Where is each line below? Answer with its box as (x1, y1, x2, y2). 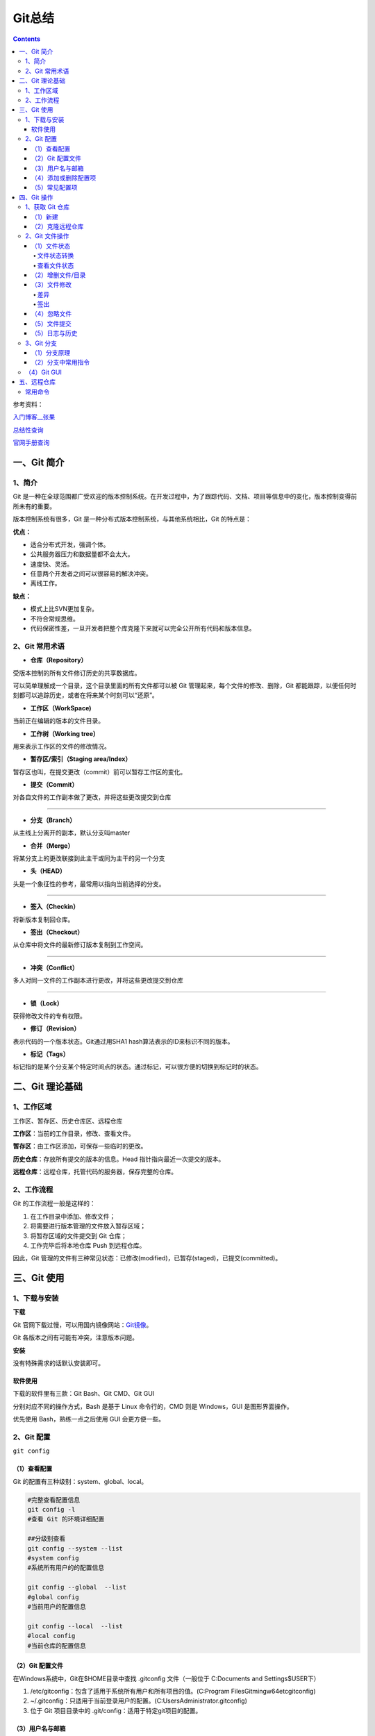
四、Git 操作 (19, 193, 53, 201)
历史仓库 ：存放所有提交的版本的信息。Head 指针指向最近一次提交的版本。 (12, 1155, 225, 1163)
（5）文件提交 (31, 319, 72, 328)
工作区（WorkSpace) (30, 703, 92, 712)
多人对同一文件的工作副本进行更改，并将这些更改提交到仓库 (12, 976, 183, 985)
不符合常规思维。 (30, 615, 79, 623)
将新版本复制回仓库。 (12, 915, 74, 924)
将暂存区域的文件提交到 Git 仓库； (30, 1231, 128, 1240)
